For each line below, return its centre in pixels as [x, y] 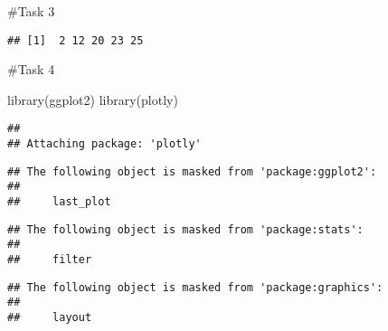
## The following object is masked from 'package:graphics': [195, 287]
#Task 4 [31, 69]
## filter [50, 260]
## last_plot [59, 202]
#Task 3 [31, 11]
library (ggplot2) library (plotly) [93, 99]
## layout [50, 317]
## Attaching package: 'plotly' [104, 144]
